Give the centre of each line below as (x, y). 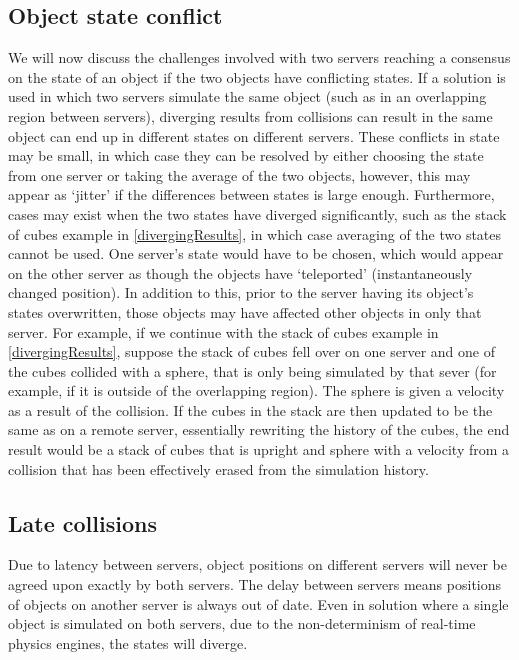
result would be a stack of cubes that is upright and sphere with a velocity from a (259, 449)
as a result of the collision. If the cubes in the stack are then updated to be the (250, 409)
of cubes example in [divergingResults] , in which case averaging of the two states (255, 233)
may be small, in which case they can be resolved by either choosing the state (246, 155)
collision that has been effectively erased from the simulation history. (218, 468)
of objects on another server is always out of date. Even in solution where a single (258, 603)
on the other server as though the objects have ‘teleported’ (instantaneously (240, 272)
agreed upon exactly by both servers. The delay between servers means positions (255, 584)
